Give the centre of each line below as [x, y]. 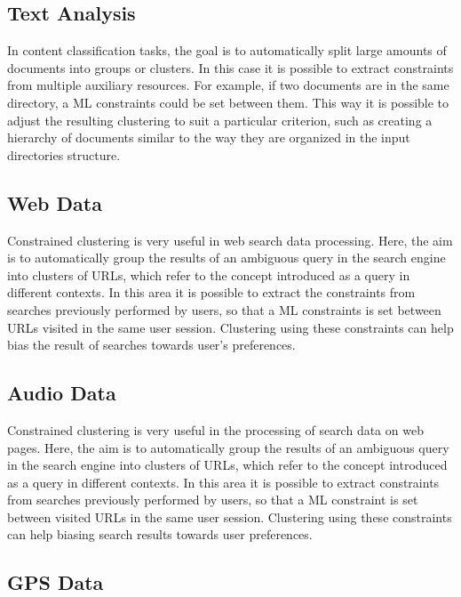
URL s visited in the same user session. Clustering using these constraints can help [230, 327]
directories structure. [64, 154]
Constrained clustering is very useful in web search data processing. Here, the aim [230, 240]
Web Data [55, 202]
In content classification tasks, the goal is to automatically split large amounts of [227, 50]
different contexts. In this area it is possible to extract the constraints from [211, 292]
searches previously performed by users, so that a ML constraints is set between [224, 309]
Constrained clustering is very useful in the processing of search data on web [215, 429]
